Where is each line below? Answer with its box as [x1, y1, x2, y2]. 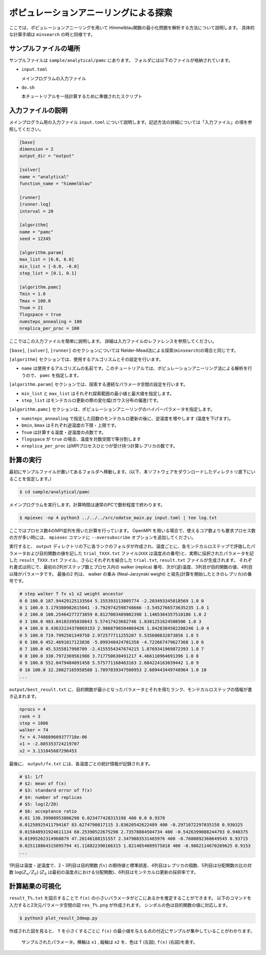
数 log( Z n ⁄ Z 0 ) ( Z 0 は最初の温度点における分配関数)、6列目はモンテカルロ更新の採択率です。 [9, 869, 199, 877]
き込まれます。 [9, 693, 39, 699]
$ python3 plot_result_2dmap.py [19, 915, 98, 921]
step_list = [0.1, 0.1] [19, 271, 77, 276]
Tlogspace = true [19, 312, 62, 317]
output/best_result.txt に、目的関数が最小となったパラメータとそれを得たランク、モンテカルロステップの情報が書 [9, 686, 252, 692]
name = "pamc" [19, 229, 54, 235]
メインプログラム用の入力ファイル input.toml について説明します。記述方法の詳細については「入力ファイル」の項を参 [9, 119, 252, 125]
